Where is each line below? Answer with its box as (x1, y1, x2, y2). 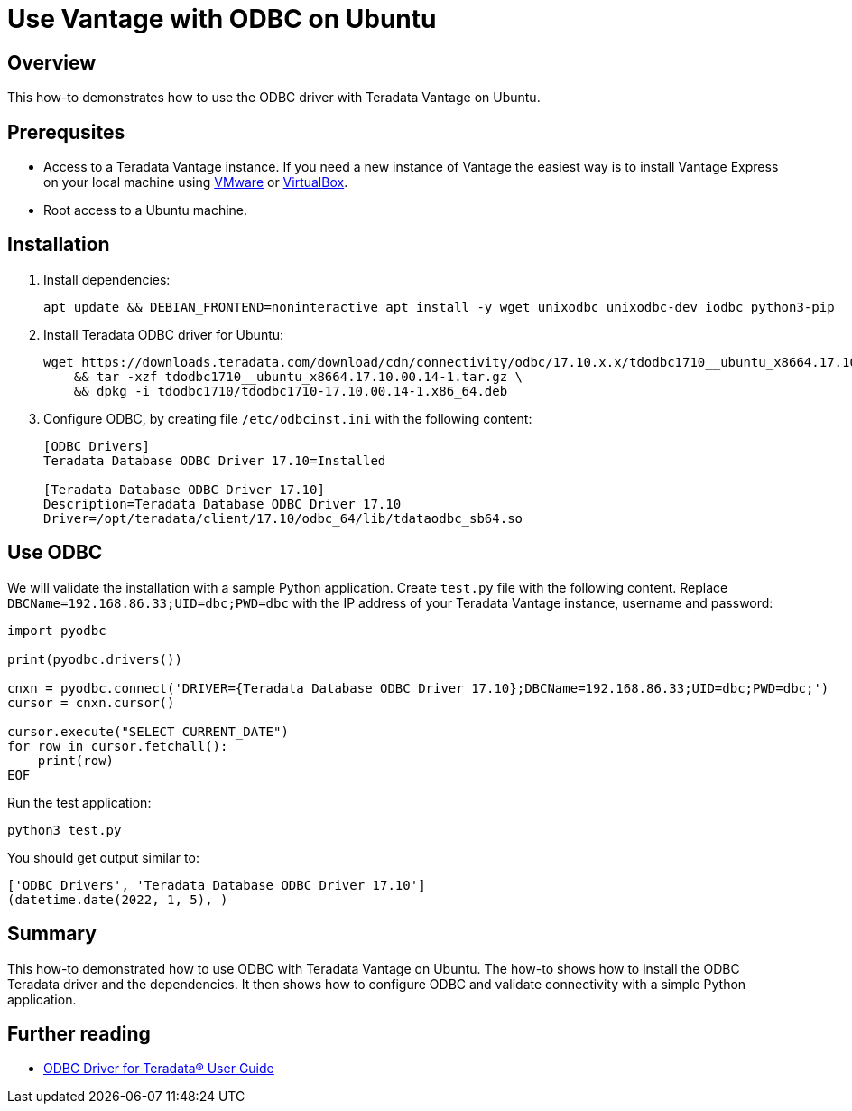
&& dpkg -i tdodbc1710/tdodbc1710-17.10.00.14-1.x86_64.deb (73, 383, 508, 398)
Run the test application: (7, 794, 152, 810)
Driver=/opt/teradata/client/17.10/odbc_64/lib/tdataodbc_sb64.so (43, 510, 523, 526)
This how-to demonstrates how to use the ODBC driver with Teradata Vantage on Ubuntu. (7, 89, 541, 106)
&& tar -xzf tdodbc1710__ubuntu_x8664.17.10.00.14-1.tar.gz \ (73, 369, 523, 384)
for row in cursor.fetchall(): (7, 738, 228, 753)
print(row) (37, 752, 115, 768)
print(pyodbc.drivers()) (7, 651, 182, 667)
